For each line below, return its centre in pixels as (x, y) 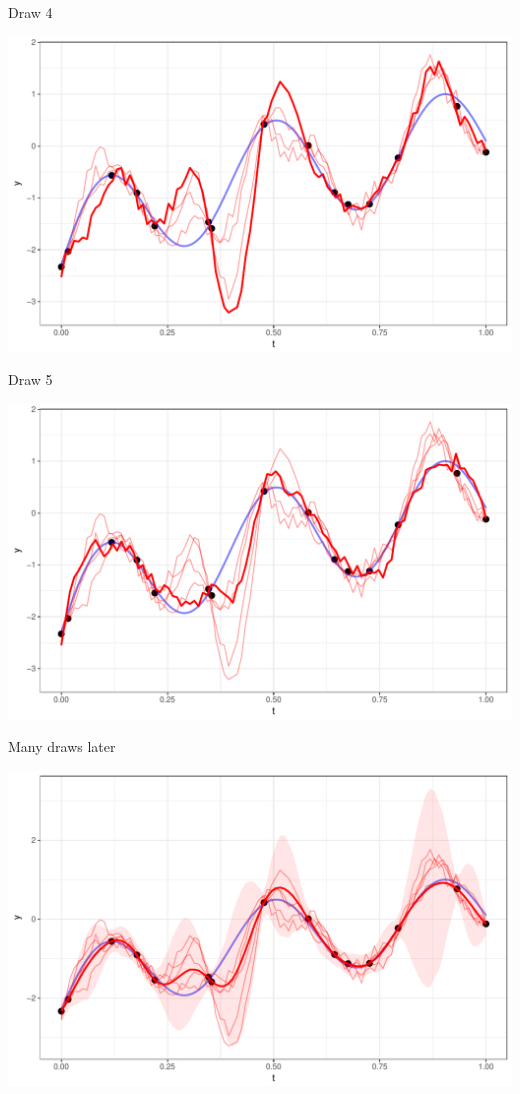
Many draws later (62, 746)
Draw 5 (30, 379)
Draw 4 (30, 12)
